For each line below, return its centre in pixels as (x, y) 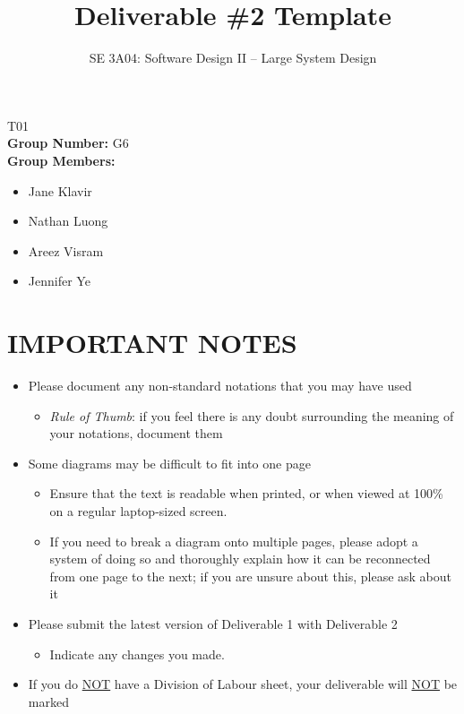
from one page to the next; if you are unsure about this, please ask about (251, 576)
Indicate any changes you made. (137, 654)
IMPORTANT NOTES (152, 343)
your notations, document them (136, 433)
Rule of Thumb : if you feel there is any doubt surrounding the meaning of (252, 415)
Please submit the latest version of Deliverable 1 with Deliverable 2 (213, 623)
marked (48, 701)
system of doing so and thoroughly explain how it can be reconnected (240, 559)
